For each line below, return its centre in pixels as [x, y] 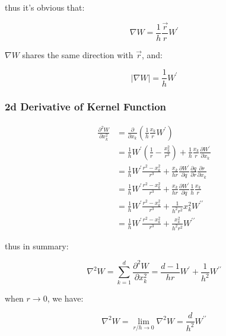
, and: [152, 54]
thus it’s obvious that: [45, 7]
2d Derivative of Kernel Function [86, 107]
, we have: [65, 298]
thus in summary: [37, 245]
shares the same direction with [78, 54]
